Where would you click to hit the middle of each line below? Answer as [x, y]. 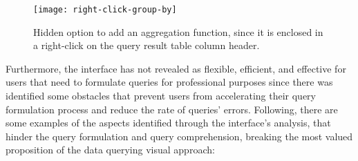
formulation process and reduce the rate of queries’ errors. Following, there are [172, 109]
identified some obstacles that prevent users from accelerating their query [161, 96]
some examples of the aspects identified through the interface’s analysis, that [168, 123]
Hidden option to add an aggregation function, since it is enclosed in [178, 31]
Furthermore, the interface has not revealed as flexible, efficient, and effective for [176, 68]
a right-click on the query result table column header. [147, 45]
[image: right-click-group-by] [105, 10]
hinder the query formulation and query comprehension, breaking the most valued [179, 136]
